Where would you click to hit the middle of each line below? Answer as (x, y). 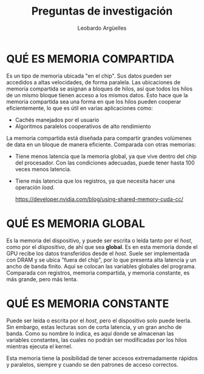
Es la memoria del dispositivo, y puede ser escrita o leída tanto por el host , (100, 240)
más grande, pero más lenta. (42, 279)
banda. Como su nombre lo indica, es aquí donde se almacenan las (90, 333)
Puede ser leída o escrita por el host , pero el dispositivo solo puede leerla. (99, 321)
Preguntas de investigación (102, 11)
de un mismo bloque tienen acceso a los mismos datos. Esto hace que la (97, 95)
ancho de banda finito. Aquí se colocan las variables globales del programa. (101, 266)
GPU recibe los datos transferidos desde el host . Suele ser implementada (98, 253)
